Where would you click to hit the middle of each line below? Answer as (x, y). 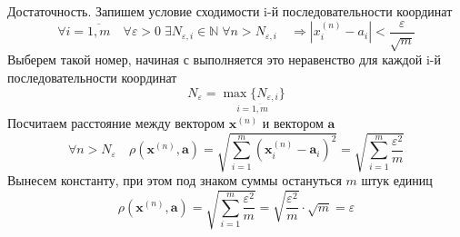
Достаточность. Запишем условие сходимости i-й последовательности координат (230, 11)
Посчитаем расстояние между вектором (116, 122)
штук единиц (397, 179)
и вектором (293, 122)
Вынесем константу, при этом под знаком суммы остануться (175, 179)
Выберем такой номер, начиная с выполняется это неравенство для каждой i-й (224, 59)
